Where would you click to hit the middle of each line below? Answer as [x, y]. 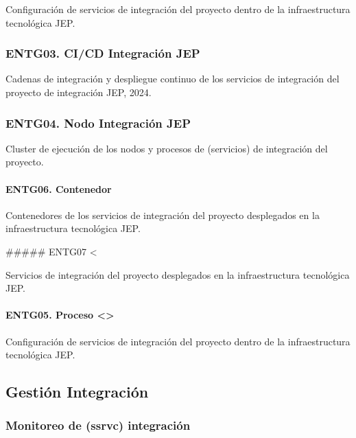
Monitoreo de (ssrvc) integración [98, 425]
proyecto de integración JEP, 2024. [79, 92]
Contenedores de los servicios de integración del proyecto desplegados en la [163, 215]
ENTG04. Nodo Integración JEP [98, 123]
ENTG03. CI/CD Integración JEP [103, 53]
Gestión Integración [77, 392]
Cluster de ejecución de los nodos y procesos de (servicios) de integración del [167, 148]
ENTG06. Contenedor [59, 188]
